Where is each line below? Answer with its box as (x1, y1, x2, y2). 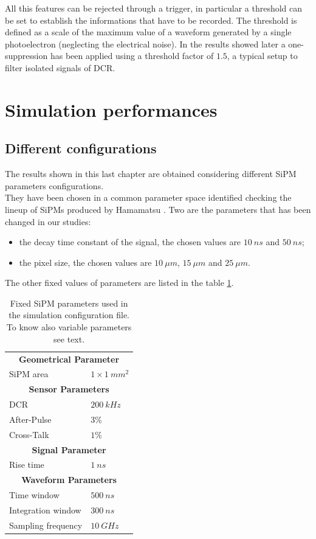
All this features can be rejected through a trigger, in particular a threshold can (5, 2, 303, 14)
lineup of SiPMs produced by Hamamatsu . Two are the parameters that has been (5, 203, 311, 215)
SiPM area (9, 367, 49, 380)
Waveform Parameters (21, 473, 117, 486)
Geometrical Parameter (19, 352, 120, 365)
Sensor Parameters (29, 383, 109, 395)
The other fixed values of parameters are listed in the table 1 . (5, 276, 234, 289)
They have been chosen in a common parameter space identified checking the (5, 191, 292, 204)
